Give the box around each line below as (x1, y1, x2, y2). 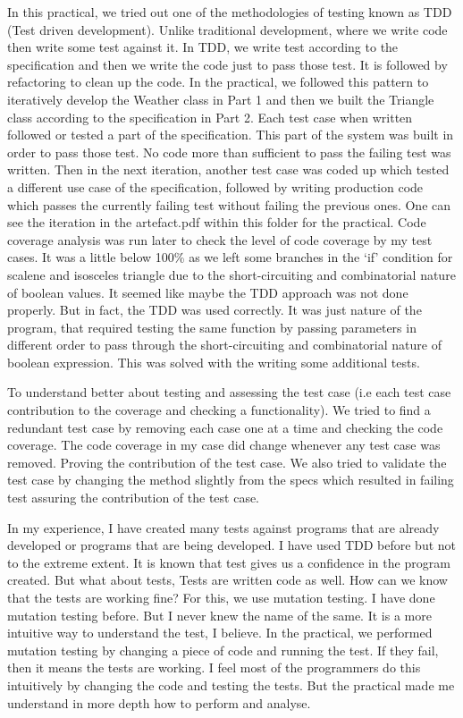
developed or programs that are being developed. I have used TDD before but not (7, 536, 457, 554)
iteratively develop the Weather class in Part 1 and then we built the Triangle (7, 89, 434, 108)
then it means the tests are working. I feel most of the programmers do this (7, 658, 421, 677)
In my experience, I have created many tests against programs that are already (7, 518, 440, 536)
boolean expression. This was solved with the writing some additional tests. (7, 352, 420, 371)
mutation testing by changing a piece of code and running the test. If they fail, (7, 640, 439, 659)
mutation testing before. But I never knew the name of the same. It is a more (7, 605, 432, 624)
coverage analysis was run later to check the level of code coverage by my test (7, 230, 433, 249)
